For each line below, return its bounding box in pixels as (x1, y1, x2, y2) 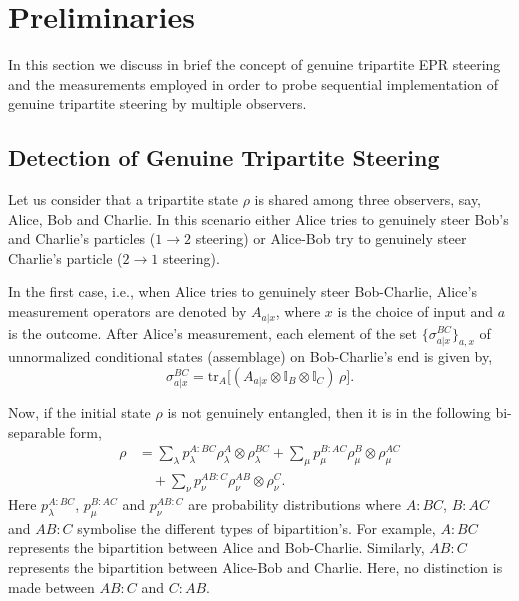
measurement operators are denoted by (8, 301, 247, 322)
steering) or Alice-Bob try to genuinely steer (195, 228, 467, 249)
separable (8, 421, 65, 442)
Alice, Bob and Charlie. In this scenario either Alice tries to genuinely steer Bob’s (8, 208, 509, 229)
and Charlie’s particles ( (8, 228, 156, 249)
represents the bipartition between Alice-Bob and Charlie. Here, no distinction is (8, 557, 503, 578)
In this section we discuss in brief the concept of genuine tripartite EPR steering (8, 54, 501, 75)
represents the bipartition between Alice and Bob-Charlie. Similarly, (8, 537, 425, 558)
